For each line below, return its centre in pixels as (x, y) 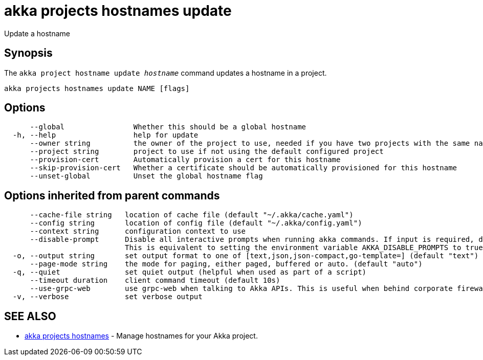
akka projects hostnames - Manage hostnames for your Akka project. (141, 336)
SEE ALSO (30, 316)
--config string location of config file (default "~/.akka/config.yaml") (196, 223)
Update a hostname (37, 33)
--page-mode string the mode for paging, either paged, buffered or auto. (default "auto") (226, 264)
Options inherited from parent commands (112, 195)
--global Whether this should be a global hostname (168, 127)
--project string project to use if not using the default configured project (207, 152)
